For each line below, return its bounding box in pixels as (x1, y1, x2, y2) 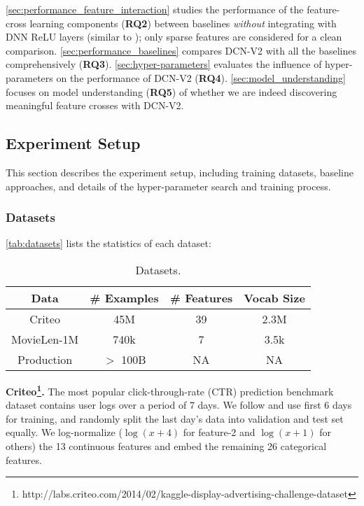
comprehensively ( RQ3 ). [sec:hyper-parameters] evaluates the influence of (6, 57, 322, 71)
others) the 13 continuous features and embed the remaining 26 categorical (6, 438, 327, 453)
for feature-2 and (183, 425, 255, 440)
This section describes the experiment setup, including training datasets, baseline (6, 164, 353, 179)
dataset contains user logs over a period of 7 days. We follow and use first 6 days (6, 398, 352, 412)
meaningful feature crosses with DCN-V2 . (6, 98, 184, 113)
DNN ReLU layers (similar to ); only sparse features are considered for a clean (6, 29, 342, 44)
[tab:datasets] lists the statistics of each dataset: (6, 236, 211, 251)
